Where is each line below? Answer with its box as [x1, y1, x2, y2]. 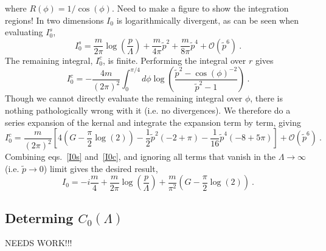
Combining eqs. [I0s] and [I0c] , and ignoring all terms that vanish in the [5, 150, 276, 163]
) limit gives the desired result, [43, 162, 158, 174]
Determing [5, 208, 74, 227]
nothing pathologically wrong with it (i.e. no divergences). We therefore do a [5, 103, 291, 116]
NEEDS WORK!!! [5, 236, 72, 249]
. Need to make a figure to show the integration [111, 2, 289, 14]
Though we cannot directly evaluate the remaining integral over [5, 92, 243, 105]
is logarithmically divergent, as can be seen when [116, 13, 299, 26]
